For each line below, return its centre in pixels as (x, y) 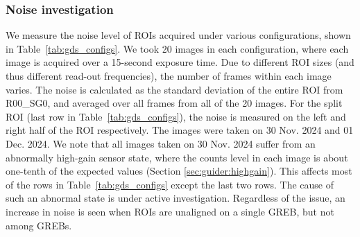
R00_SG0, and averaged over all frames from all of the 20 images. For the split (174, 103)
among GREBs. (39, 225)
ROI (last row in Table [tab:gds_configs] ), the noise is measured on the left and (176, 116)
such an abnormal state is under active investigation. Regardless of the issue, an (175, 198)
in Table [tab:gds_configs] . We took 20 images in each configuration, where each (177, 48)
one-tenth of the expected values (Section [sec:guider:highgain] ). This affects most (179, 171)
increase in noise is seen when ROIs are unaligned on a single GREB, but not (170, 211)
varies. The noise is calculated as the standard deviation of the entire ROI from (174, 89)
